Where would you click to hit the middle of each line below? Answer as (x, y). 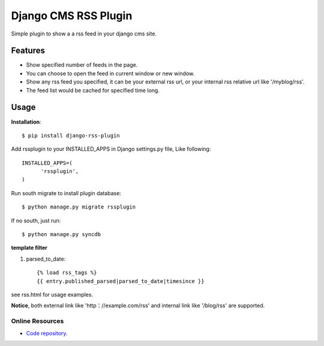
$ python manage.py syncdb (61, 235)
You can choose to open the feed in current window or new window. (110, 73)
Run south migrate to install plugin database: (66, 193)
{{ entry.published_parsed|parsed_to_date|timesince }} (121, 281)
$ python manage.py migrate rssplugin (79, 207)
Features (28, 51)
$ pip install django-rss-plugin (71, 135)
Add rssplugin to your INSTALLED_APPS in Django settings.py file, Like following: (111, 149)
